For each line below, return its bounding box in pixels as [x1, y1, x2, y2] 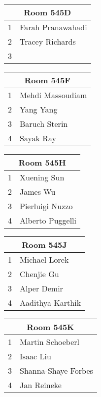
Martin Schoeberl [20, 336, 80, 347]
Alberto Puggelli [20, 215, 76, 226]
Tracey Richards [20, 36, 76, 47]
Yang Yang [20, 104, 58, 115]
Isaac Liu [20, 350, 51, 362]
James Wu [20, 186, 56, 197]
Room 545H [18, 157, 66, 168]
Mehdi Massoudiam [20, 89, 87, 101]
